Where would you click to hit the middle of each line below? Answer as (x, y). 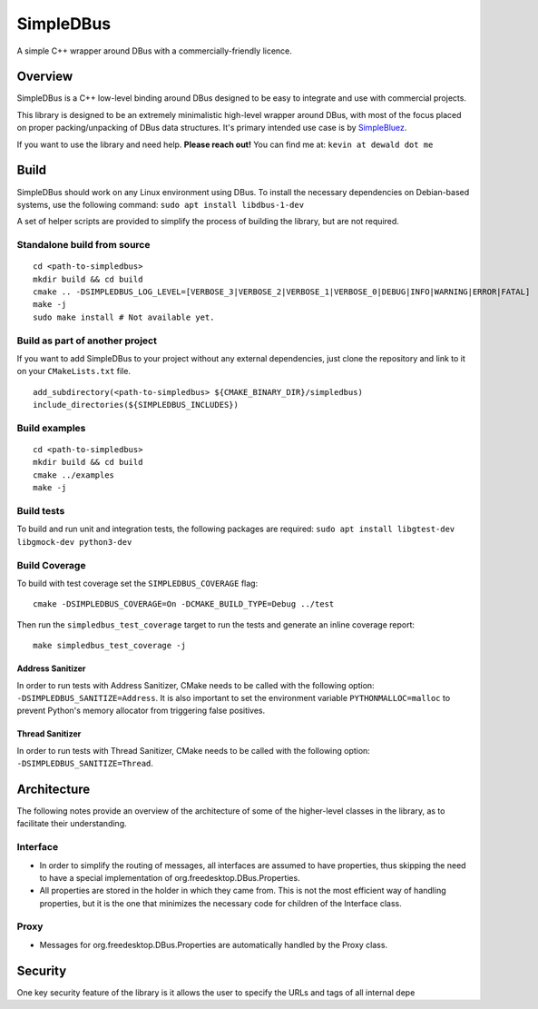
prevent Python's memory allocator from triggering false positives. (141, 711)
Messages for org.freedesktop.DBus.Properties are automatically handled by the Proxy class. (214, 945)
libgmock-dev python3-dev (74, 542)
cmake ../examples (74, 475)
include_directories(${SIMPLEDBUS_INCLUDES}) (136, 405)
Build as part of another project (87, 341)
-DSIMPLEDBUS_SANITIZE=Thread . (85, 764)
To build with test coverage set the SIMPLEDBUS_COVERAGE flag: (137, 583)
